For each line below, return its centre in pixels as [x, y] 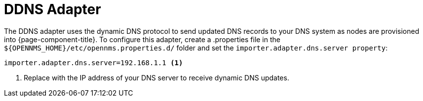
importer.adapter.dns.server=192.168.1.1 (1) [94, 63]
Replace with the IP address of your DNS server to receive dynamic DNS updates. [156, 77]
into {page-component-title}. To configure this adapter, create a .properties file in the [142, 39]
